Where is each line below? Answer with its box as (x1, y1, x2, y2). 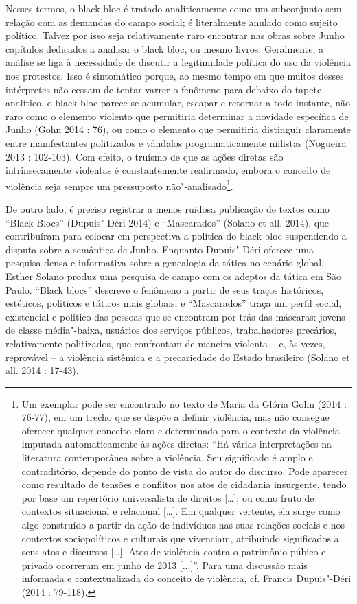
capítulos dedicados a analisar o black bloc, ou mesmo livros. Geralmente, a (5, 41, 323, 56)
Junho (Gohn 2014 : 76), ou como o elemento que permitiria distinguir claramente (5, 122, 351, 137)
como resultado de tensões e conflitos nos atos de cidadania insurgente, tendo (21, 477, 347, 491)
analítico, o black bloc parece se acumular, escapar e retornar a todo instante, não (5, 95, 351, 110)
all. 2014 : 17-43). (5, 363, 79, 377)
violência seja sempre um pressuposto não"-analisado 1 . (5, 176, 233, 193)
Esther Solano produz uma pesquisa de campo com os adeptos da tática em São (5, 268, 342, 283)
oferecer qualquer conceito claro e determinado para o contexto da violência (21, 423, 340, 437)
